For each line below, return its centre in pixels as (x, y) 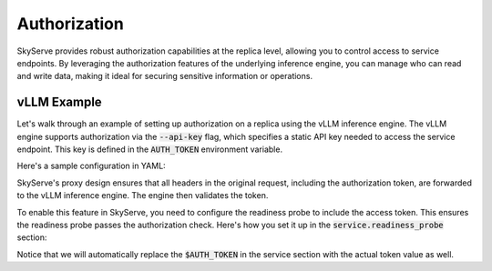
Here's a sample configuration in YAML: (91, 166)
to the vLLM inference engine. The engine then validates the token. (143, 196)
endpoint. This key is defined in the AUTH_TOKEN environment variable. (149, 149)
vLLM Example (59, 102)
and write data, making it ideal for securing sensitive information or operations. (165, 76)
